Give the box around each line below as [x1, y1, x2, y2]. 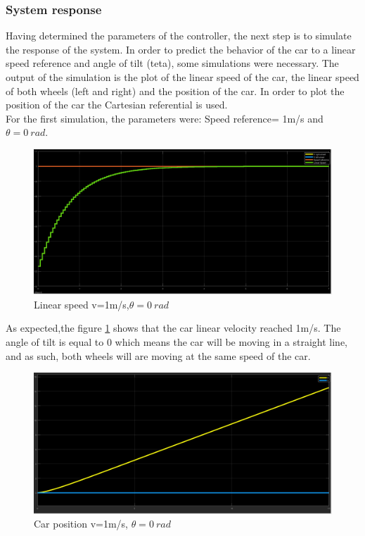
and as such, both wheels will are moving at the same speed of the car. [6, 348, 311, 363]
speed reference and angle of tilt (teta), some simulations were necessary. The [6, 56, 339, 70]
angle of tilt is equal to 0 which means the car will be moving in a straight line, [6, 334, 348, 349]
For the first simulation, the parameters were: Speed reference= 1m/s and [6, 111, 324, 125]
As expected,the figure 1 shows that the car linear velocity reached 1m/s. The [6, 320, 341, 335]
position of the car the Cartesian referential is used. [6, 97, 228, 112]
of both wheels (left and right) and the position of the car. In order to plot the [6, 83, 345, 98]
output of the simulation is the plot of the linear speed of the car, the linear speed [6, 70, 359, 84]
